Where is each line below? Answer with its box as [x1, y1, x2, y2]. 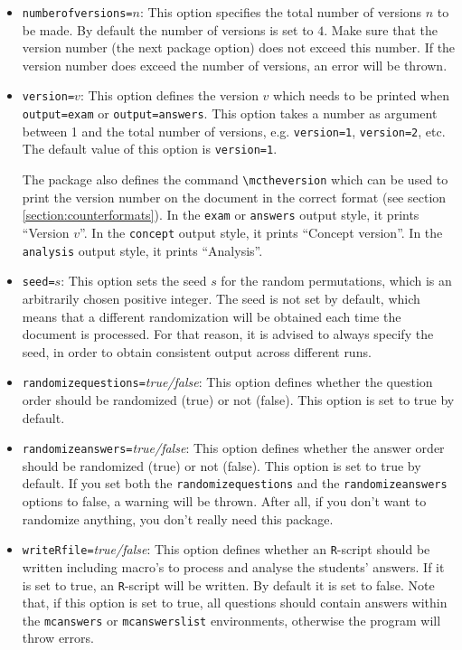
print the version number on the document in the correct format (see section [22, 187, 447, 206]
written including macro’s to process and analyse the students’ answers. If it [22, 557, 445, 576]
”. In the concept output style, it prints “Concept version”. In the [80, 222, 443, 241]
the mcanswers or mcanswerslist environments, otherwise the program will [22, 610, 441, 629]
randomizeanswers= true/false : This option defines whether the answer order [22, 438, 445, 457]
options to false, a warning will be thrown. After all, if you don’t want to [22, 492, 427, 511]
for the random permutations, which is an [221, 271, 452, 290]
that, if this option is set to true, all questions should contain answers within [22, 593, 448, 612]
